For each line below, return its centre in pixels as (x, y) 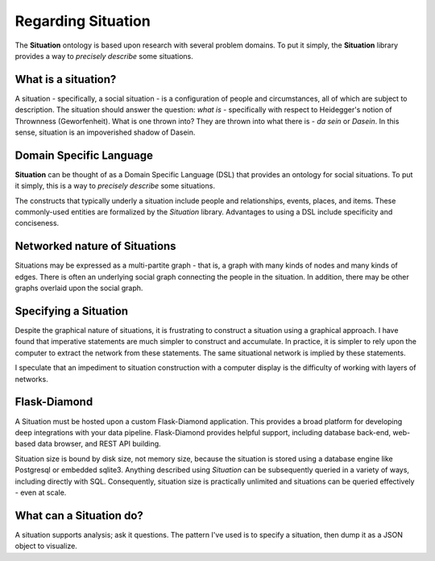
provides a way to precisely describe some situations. (104, 56)
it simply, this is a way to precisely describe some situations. (115, 186)
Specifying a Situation (72, 311)
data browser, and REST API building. (99, 444)
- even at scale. (41, 492)
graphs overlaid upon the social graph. (79, 288)
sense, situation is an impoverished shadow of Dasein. (105, 132)
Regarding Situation (83, 21)
